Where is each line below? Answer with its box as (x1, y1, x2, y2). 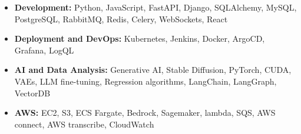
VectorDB (14, 86, 51, 99)
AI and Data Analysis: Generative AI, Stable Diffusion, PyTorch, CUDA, (14, 63, 292, 76)
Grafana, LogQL (14, 43, 74, 56)
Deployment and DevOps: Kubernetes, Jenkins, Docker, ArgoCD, (14, 32, 265, 45)
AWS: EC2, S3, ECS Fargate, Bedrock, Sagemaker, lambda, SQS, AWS (14, 106, 276, 119)
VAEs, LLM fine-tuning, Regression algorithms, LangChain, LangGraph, (14, 75, 277, 87)
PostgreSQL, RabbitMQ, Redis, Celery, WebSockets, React (14, 12, 228, 25)
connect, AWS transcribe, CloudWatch (14, 118, 154, 130)
